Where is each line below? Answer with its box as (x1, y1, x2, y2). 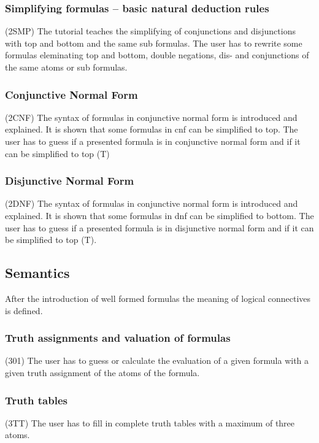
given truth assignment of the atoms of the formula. (5, 366, 200, 379)
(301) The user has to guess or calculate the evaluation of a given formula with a (5, 354, 309, 367)
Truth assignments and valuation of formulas (5, 330, 231, 345)
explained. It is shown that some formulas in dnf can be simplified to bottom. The (5, 209, 314, 221)
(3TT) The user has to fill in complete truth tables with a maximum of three (5, 416, 295, 429)
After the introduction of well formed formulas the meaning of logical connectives (5, 291, 311, 304)
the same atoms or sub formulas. (5, 61, 128, 73)
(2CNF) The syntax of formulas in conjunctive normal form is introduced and (5, 110, 298, 123)
